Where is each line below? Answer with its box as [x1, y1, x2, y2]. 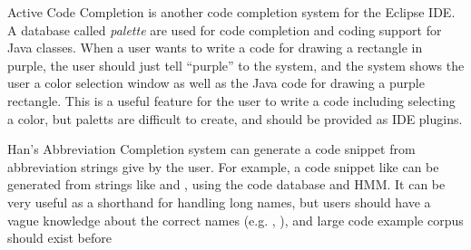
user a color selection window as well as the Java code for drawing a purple [7, 73, 425, 92]
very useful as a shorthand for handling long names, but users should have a [7, 192, 431, 211]
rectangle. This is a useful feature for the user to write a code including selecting [7, 91, 456, 110]
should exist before [7, 228, 112, 247]
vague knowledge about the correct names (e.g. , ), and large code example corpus [7, 210, 464, 229]
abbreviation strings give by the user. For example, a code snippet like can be [7, 157, 439, 176]
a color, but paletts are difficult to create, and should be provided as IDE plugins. [7, 109, 463, 128]
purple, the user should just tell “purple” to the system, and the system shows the [7, 55, 465, 74]
